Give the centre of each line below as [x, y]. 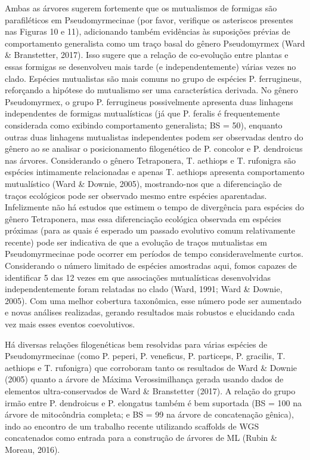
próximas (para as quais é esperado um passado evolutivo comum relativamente [150, 230]
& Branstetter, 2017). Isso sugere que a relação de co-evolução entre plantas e [147, 55]
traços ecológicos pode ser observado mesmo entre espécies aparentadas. [136, 195]
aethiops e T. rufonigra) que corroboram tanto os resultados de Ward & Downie [151, 367]
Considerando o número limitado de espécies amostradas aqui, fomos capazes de [151, 266]
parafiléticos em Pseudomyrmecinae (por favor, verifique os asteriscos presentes [149, 19]
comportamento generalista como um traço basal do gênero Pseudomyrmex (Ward [155, 43]
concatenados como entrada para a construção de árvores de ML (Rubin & [141, 438]
